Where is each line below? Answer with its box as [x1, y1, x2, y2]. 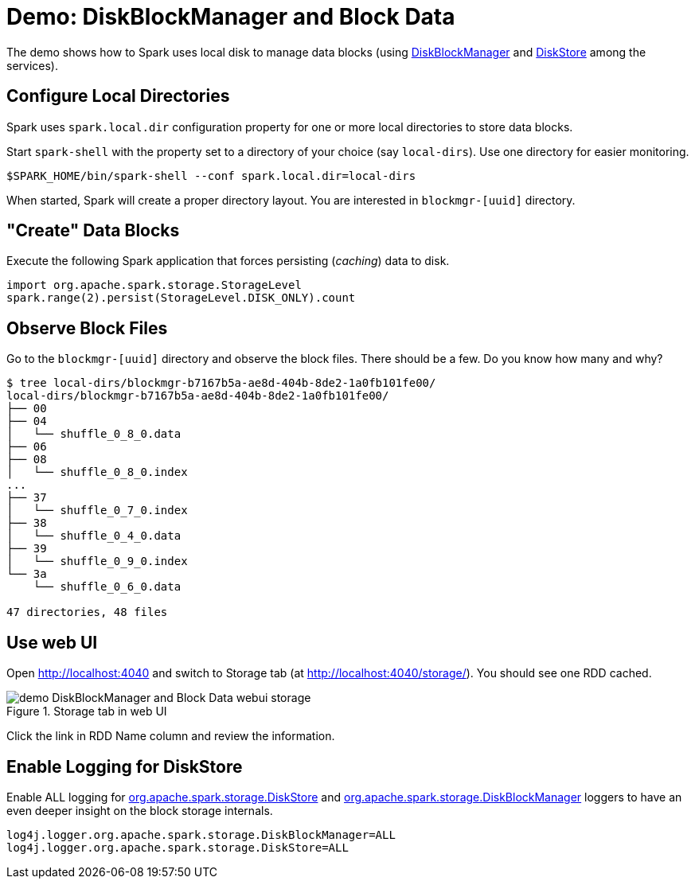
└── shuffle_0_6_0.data [33, 580, 182, 594]
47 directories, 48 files [6, 606, 168, 619]
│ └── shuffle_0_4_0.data [6, 529, 182, 543]
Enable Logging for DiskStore [6, 756, 243, 777]
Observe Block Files [6, 318, 168, 338]
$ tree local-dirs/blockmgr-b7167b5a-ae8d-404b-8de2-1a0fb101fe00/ [6, 376, 436, 390]
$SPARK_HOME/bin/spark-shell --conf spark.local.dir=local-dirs [6, 169, 416, 182]
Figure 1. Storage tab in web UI [6, 704, 167, 719]
